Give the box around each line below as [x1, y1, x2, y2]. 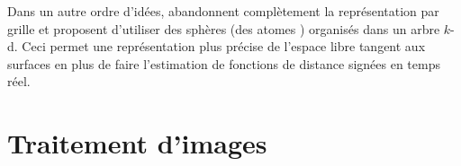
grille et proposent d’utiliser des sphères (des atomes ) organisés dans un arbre [7, 19, 440, 38]
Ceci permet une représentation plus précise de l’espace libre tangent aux [22, 37, 426, 56]
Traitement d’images [7, 125, 267, 162]
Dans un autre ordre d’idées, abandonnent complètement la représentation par [7, 2, 439, 20]
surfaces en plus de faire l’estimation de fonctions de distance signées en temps [7, 54, 440, 73]
